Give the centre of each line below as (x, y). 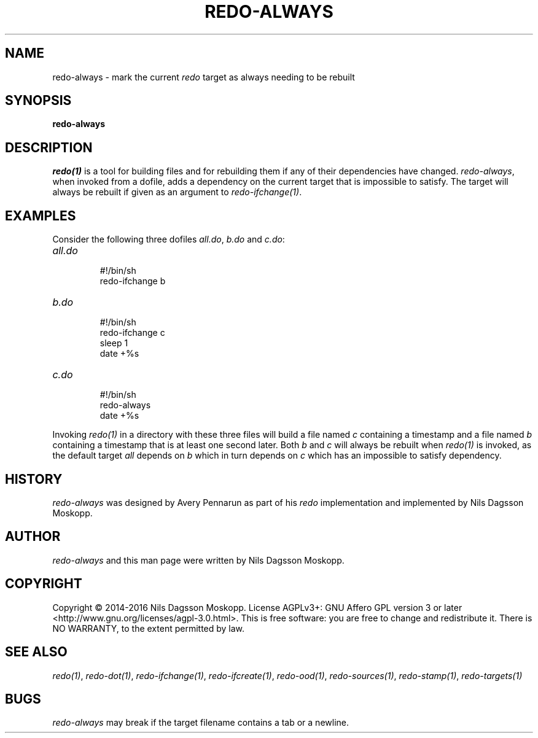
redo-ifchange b (133, 281)
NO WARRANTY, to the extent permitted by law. (149, 628)
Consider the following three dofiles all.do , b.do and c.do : (169, 239)
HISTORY (34, 479)
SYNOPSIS (38, 101)
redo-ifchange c (132, 333)
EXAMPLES (41, 216)
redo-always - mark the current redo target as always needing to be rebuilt (204, 77)
